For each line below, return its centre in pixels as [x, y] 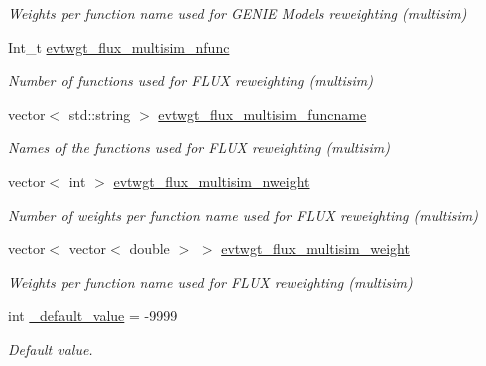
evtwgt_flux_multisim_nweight [211, 180]
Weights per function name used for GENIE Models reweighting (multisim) [237, 13]
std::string [99, 113]
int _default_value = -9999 [93, 315]
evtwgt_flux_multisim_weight [315, 248]
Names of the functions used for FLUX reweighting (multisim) [199, 147]
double [149, 248]
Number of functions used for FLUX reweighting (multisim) [190, 80]
